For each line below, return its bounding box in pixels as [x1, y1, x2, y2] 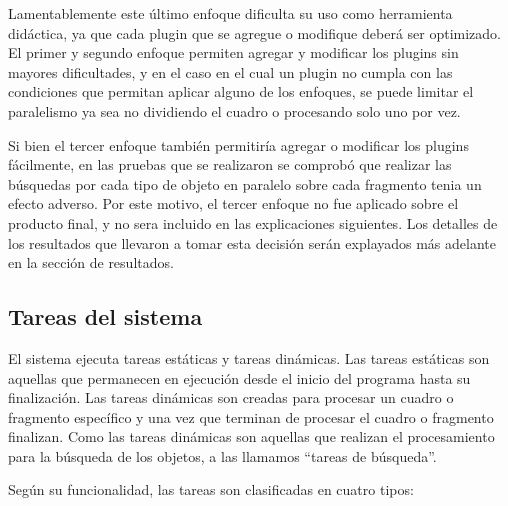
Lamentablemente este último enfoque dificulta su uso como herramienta [8, 3, 453, 23]
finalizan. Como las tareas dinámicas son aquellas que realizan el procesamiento [8, 426, 495, 447]
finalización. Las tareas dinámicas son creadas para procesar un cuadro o [8, 387, 454, 408]
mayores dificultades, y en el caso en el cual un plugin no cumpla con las [8, 61, 453, 82]
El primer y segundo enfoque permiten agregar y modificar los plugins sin [8, 42, 459, 63]
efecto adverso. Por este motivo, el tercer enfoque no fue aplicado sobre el [8, 193, 459, 214]
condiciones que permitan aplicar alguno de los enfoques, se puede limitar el [8, 81, 474, 102]
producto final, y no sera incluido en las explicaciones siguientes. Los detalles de [8, 212, 498, 233]
